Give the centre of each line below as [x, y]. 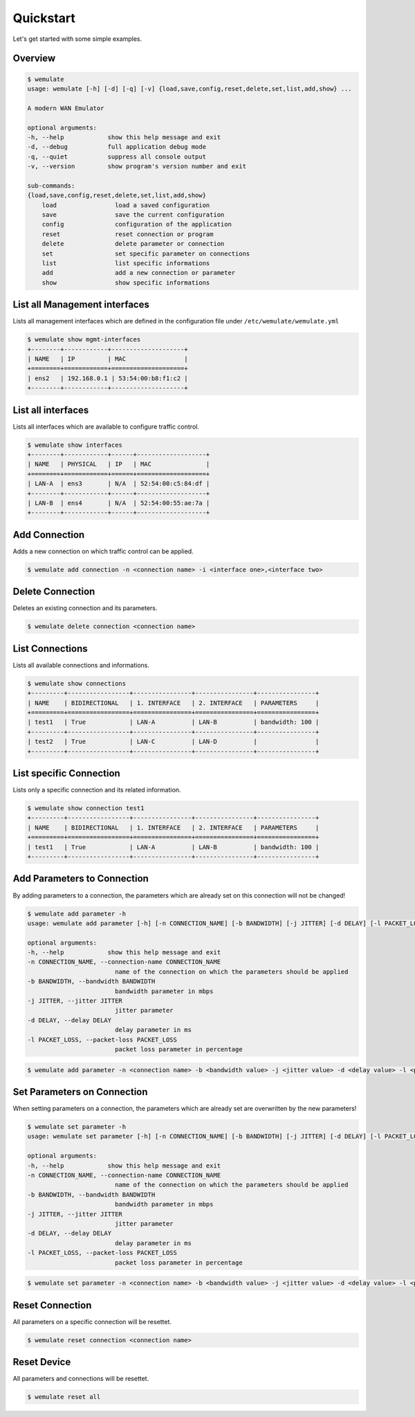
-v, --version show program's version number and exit [137, 167]
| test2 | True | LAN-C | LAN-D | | [173, 742]
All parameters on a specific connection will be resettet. [92, 1321]
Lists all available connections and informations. [81, 665]
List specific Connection [66, 773]
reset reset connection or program [128, 234]
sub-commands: [51, 186]
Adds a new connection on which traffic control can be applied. [103, 551]
